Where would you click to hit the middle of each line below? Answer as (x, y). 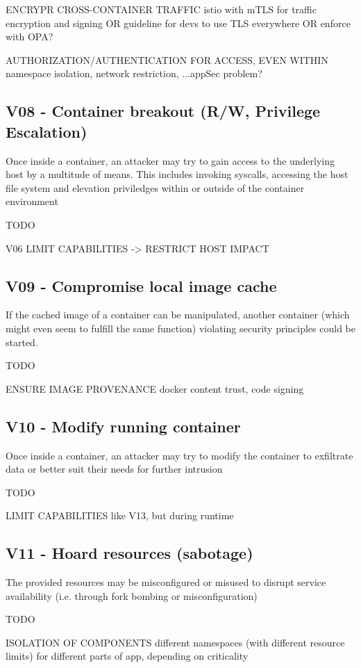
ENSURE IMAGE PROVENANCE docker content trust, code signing (155, 388)
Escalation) (47, 131)
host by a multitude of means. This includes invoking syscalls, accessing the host (177, 174)
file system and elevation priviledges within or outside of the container (155, 187)
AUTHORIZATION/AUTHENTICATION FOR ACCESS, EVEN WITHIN (167, 59)
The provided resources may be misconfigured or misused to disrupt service (166, 582)
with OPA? (30, 36)
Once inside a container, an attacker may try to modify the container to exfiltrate (179, 455)
